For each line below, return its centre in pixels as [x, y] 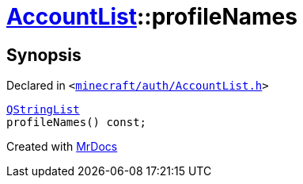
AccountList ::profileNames [152, 17]
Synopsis [44, 55]
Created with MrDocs [62, 147]
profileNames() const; [77, 123]
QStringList [43, 110]
